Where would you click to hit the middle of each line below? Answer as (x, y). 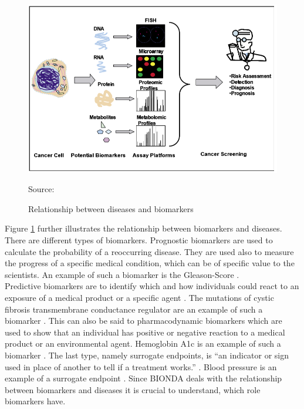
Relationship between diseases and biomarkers (111, 208)
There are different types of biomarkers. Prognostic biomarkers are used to (139, 240)
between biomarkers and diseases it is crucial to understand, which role (133, 389)
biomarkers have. (35, 401)
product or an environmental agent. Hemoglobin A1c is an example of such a (143, 343)
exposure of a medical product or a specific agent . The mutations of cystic (139, 297)
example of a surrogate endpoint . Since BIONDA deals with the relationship (143, 378)
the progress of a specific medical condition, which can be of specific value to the (150, 263)
